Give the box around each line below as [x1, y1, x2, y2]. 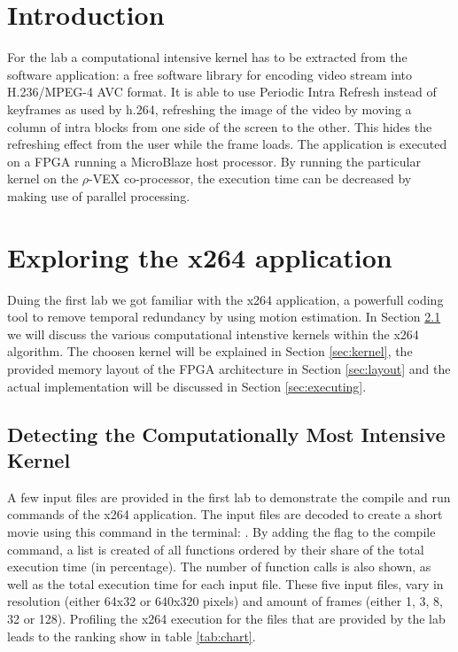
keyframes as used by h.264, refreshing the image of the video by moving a [7, 99, 412, 118]
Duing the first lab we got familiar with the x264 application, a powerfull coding [7, 290, 444, 308]
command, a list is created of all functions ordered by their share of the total [7, 539, 424, 558]
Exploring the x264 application [7, 238, 392, 275]
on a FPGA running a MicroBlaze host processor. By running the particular [7, 151, 421, 170]
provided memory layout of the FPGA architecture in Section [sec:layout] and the [7, 359, 451, 377]
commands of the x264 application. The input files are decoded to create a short [7, 505, 443, 524]
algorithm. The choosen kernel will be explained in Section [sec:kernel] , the [7, 342, 413, 361]
